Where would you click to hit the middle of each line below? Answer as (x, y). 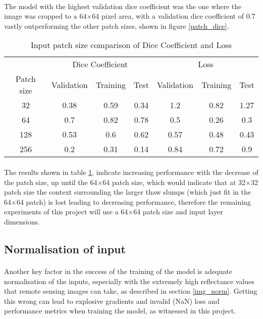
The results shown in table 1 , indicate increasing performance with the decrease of (131, 172)
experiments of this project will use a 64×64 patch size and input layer (114, 212)
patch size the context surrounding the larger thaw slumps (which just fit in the (127, 192)
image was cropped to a (41, 16)
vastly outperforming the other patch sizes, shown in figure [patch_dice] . (117, 26)
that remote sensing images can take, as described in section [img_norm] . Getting (131, 291)
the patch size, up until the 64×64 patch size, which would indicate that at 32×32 (131, 182)
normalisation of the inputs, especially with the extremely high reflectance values (129, 281)
